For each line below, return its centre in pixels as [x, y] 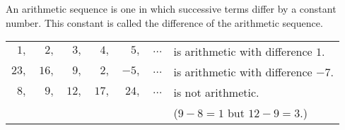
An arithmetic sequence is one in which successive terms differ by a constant [171, 8]
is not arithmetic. [216, 93]
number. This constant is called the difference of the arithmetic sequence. [164, 22]
